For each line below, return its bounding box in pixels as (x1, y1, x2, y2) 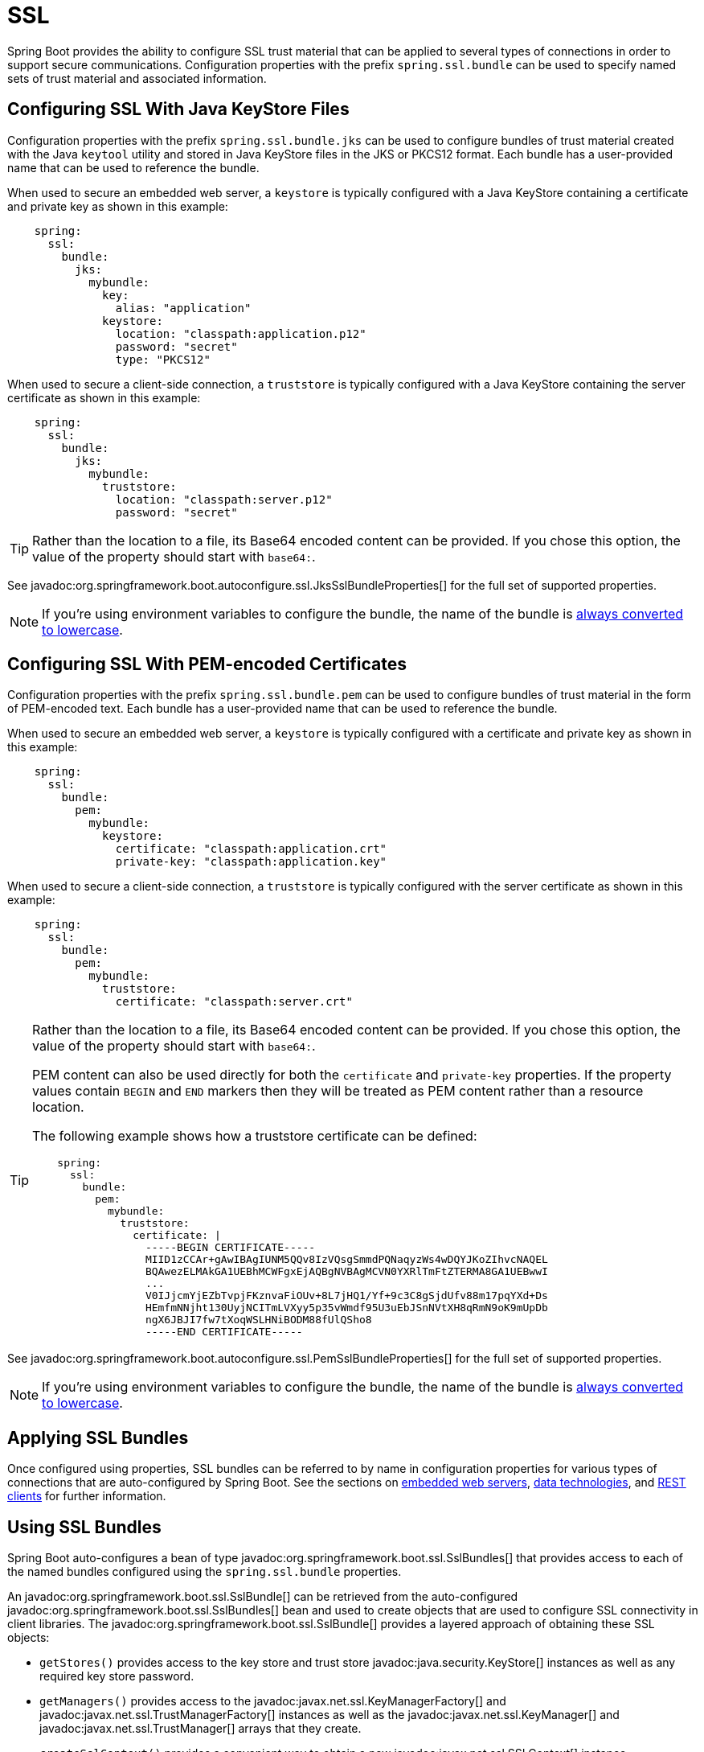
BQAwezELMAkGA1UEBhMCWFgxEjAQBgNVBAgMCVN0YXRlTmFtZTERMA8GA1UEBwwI (145, 1265, 548, 1278)
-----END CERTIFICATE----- (145, 1326, 303, 1339)
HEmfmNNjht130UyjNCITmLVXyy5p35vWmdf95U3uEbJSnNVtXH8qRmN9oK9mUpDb (145, 1302, 548, 1314)
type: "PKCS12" (115, 352, 211, 366)
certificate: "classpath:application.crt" (115, 842, 387, 856)
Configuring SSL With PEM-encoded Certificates (7, 654, 407, 675)
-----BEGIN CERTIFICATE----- (145, 1241, 316, 1254)
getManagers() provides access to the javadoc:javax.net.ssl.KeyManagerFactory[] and (39, 1694, 506, 1709)
